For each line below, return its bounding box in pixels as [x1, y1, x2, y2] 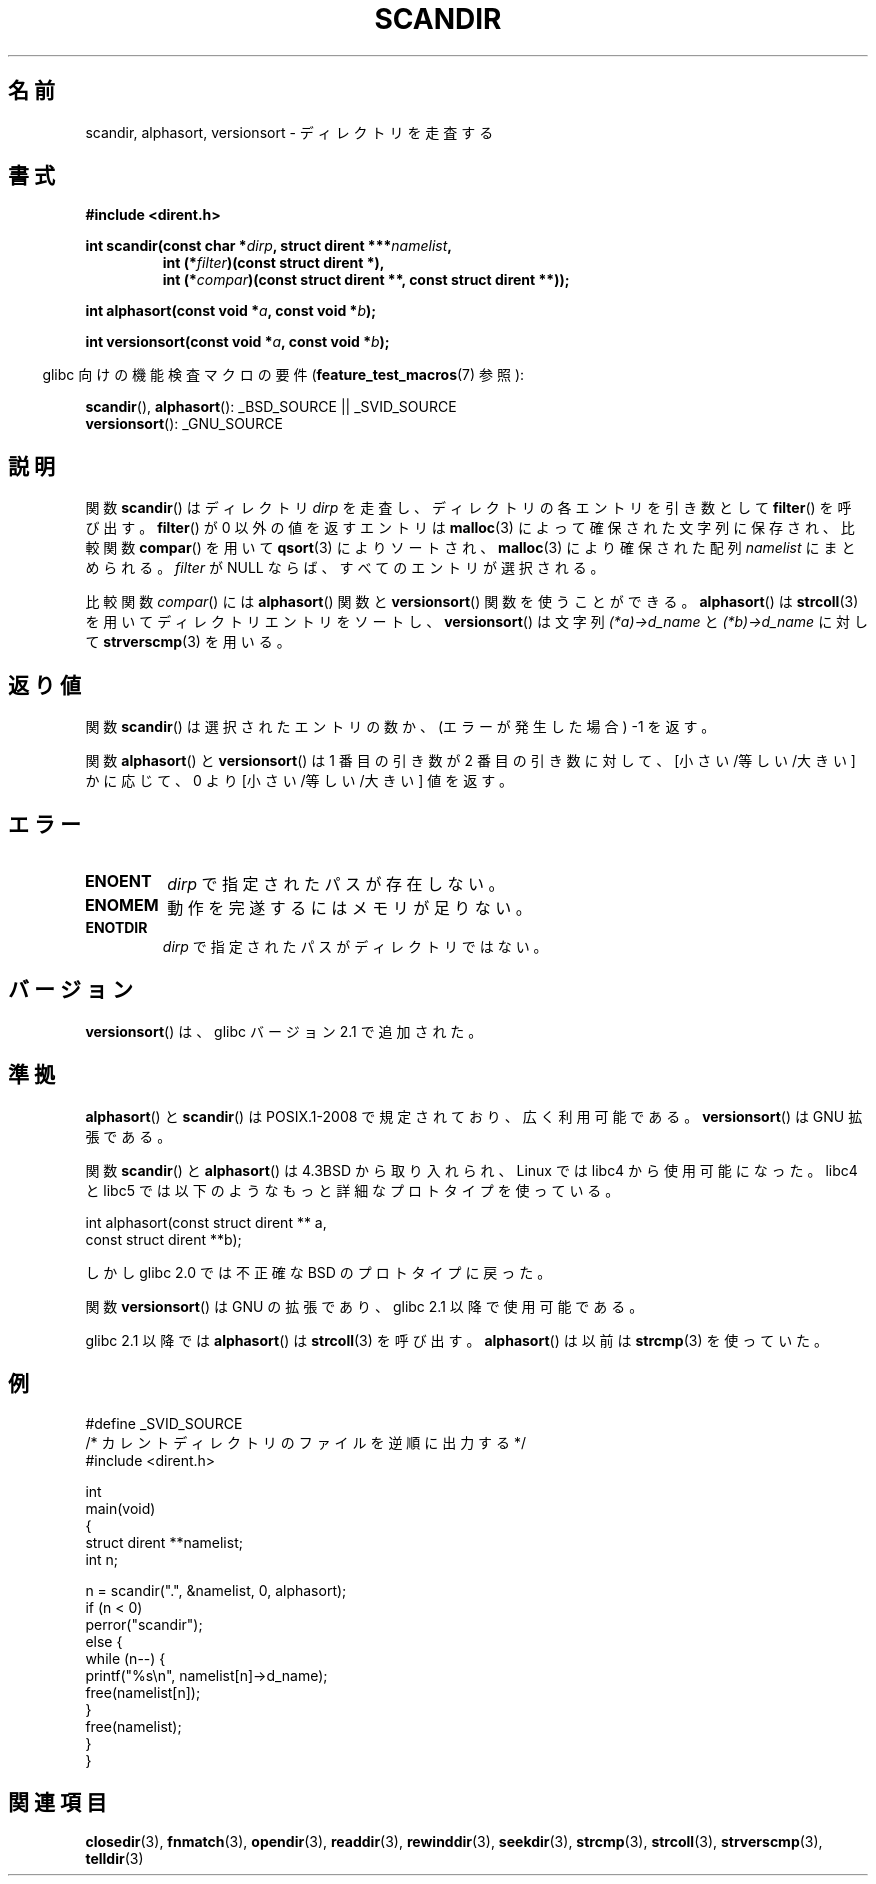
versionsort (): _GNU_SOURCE [85, 415, 283, 433]
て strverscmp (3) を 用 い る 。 [85, 633, 291, 651]
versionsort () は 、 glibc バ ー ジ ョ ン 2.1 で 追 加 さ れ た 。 [85, 1022, 483, 1040]
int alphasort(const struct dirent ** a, [85, 1213, 327, 1231]
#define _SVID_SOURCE [85, 1414, 243, 1432]
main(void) [85, 1499, 156, 1517]
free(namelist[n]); [85, 1683, 201, 1701]
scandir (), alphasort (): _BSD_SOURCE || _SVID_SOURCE [85, 398, 457, 416]
